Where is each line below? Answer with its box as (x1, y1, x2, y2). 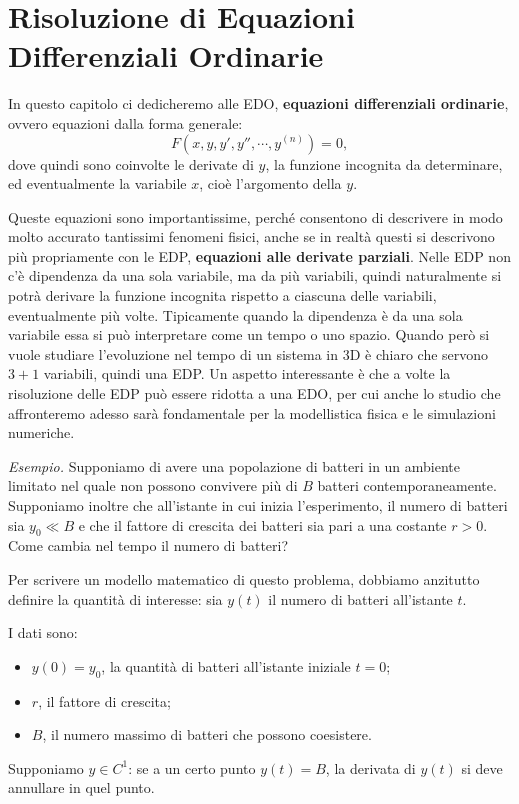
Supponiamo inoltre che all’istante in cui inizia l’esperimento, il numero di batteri (8, 495, 508, 515)
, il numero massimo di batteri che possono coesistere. (42, 724, 372, 745)
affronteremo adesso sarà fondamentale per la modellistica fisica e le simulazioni (8, 402, 496, 423)
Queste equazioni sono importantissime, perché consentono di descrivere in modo (8, 206, 503, 227)
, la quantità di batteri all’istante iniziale (101, 655, 351, 676)
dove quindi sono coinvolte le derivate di (8, 153, 254, 174)
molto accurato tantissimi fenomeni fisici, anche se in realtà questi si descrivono (8, 226, 495, 247)
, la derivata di (325, 757, 416, 778)
